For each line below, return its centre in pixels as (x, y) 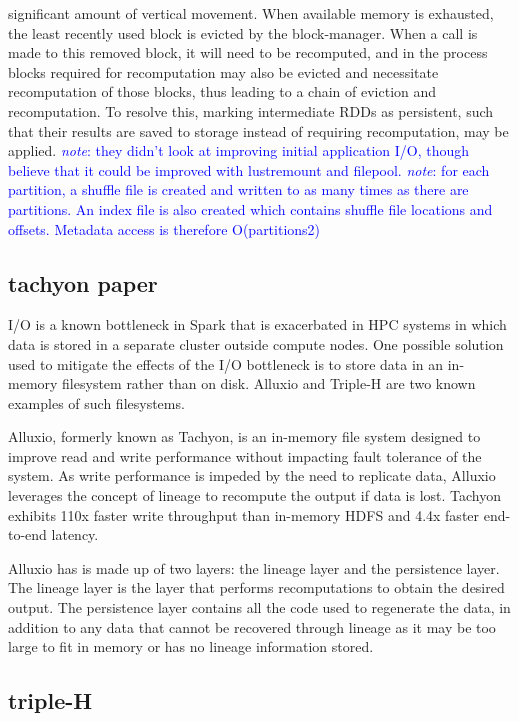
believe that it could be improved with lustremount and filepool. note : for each (249, 169)
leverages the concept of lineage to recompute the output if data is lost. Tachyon (254, 495)
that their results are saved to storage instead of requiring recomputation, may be (258, 130)
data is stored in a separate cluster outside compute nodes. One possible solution (256, 343)
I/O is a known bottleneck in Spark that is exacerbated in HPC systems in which (257, 324)
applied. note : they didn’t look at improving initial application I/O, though (239, 150)
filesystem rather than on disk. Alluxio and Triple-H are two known (269, 383)
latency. (75, 534)
